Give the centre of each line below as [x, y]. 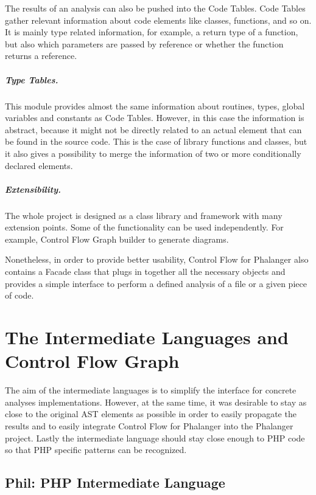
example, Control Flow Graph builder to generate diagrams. [117, 239]
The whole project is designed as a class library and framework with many [144, 215]
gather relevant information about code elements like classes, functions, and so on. [158, 20]
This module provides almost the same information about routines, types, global [155, 106]
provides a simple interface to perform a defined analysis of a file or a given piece [156, 283]
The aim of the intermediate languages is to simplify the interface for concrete [151, 390]
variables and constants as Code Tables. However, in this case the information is [155, 118]
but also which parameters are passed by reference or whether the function [144, 43]
